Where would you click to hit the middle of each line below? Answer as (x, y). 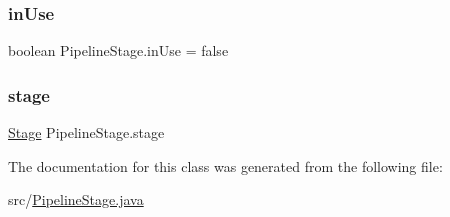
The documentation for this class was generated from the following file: (225, 165)
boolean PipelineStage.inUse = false (118, 50)
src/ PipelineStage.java (76, 199)
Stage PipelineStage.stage (86, 132)
